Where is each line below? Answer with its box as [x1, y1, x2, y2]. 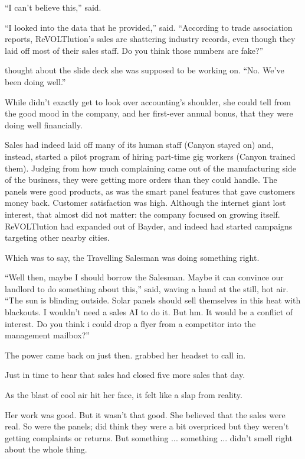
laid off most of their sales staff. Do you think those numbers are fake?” [5, 44, 264, 56]
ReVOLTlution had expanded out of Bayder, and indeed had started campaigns [5, 219, 293, 232]
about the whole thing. [5, 443, 87, 455]
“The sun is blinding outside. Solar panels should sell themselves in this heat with [5, 294, 301, 306]
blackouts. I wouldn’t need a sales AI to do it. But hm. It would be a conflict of [5, 306, 293, 318]
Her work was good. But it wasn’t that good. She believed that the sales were [5, 408, 286, 421]
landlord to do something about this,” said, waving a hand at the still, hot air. [5, 282, 288, 295]
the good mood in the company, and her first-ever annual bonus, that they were [5, 107, 293, 119]
